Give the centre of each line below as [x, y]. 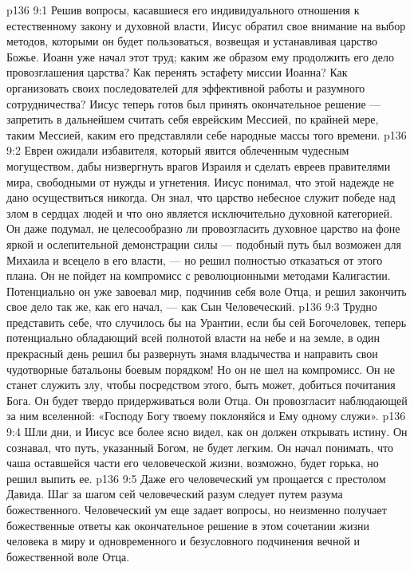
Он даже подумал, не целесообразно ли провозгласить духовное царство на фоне [203, 228]
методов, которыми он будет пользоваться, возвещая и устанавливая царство [192, 41]
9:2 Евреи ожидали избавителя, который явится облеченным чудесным [178, 150]
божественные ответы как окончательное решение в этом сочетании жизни [188, 525]
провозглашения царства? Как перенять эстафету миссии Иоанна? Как [177, 72]
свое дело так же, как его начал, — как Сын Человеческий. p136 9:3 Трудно [192, 307]
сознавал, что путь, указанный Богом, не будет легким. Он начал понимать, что [200, 447]
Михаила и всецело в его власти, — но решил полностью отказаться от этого [195, 259]
